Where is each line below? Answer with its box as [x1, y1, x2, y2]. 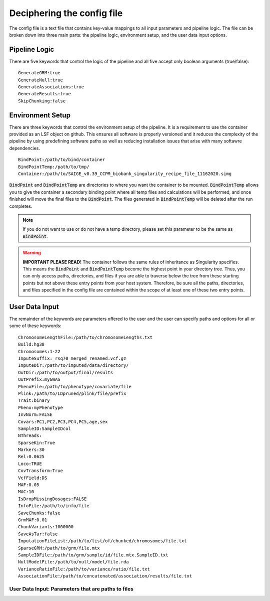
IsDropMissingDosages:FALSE [18, 496, 87, 502]
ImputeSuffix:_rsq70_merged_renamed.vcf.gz [18, 355, 126, 361]
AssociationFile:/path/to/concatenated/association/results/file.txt [18, 573, 192, 579]
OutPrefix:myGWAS [18, 377, 60, 382]
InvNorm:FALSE [18, 412, 52, 417]
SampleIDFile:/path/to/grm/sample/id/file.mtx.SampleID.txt [18, 552, 168, 558]
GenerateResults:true [18, 91, 71, 97]
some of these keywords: [9, 323, 61, 329]
